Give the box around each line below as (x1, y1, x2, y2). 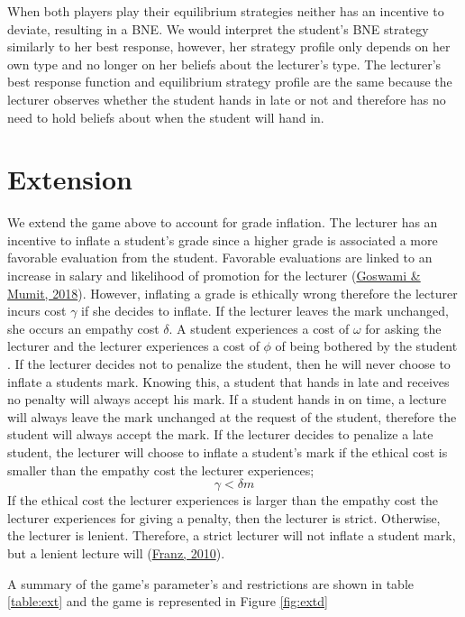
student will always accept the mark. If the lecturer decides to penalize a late (7, 425, 433, 444)
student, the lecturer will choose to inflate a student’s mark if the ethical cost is (7, 443, 448, 461)
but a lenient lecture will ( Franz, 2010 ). (7, 543, 225, 562)
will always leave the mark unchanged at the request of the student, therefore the (7, 407, 457, 426)
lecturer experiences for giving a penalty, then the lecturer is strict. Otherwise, (7, 508, 441, 527)
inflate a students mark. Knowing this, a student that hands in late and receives (7, 372, 450, 391)
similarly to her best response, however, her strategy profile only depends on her (7, 37, 451, 56)
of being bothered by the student (275, 336, 458, 355)
